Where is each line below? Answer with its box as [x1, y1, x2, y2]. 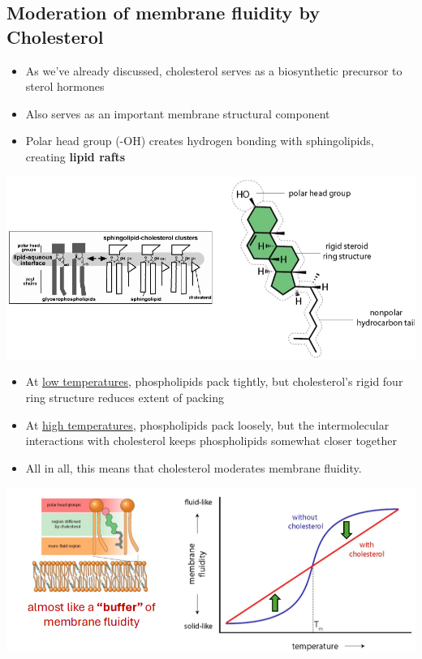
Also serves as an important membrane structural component [25, 105, 330, 122]
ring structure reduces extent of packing [25, 389, 224, 406]
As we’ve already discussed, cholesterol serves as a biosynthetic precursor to [25, 62, 403, 79]
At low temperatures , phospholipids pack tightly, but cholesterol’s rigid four [25, 373, 403, 390]
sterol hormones [25, 78, 105, 95]
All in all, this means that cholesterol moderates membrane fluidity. [25, 459, 362, 476]
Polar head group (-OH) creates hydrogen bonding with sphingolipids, [25, 132, 374, 149]
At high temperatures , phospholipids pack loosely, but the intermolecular [25, 416, 390, 433]
